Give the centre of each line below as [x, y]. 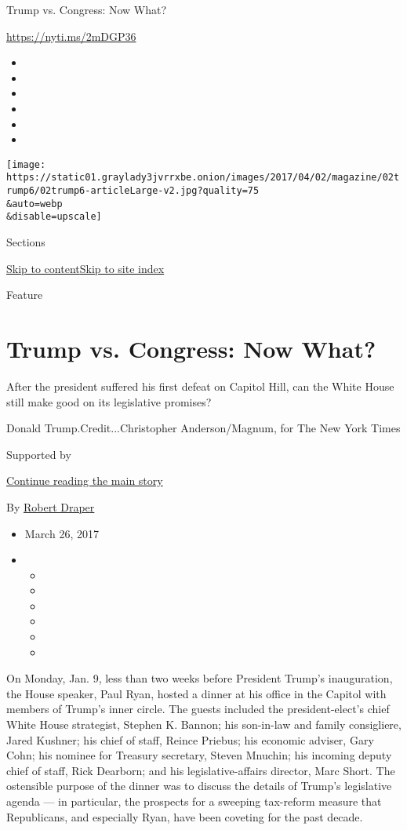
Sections [26, 242]
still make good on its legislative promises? [109, 401]
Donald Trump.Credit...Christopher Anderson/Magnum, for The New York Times [203, 428]
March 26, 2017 [62, 533]
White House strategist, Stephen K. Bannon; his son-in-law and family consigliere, [204, 724]
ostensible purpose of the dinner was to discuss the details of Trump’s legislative [199, 786]
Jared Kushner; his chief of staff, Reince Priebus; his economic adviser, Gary [190, 739]
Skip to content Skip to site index [85, 268]
